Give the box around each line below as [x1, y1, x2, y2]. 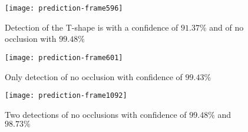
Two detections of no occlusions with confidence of [5, 108, 187, 120]
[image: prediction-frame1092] [5, 91, 127, 100]
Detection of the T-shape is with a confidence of [5, 21, 178, 33]
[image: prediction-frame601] [5, 53, 123, 62]
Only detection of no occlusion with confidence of [5, 70, 183, 82]
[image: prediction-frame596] [5, 4, 123, 12]
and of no [209, 21, 244, 33]
